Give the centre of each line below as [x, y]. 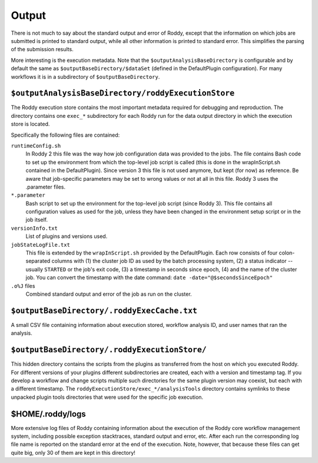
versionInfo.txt [34, 228]
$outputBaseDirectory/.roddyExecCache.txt [104, 310]
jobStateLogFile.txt [41, 245]
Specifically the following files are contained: [65, 135]
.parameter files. [46, 187]
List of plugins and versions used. [67, 236]
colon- [287, 253]
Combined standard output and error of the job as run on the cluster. [109, 294]
